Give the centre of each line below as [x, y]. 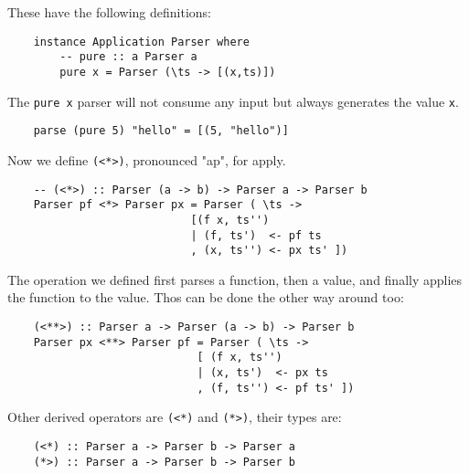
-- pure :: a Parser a [128, 57]
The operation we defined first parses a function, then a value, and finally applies [235, 279]
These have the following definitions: [109, 12]
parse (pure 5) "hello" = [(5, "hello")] [161, 131]
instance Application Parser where [141, 42]
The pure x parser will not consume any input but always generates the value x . [233, 101]
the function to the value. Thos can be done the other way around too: [206, 297]
